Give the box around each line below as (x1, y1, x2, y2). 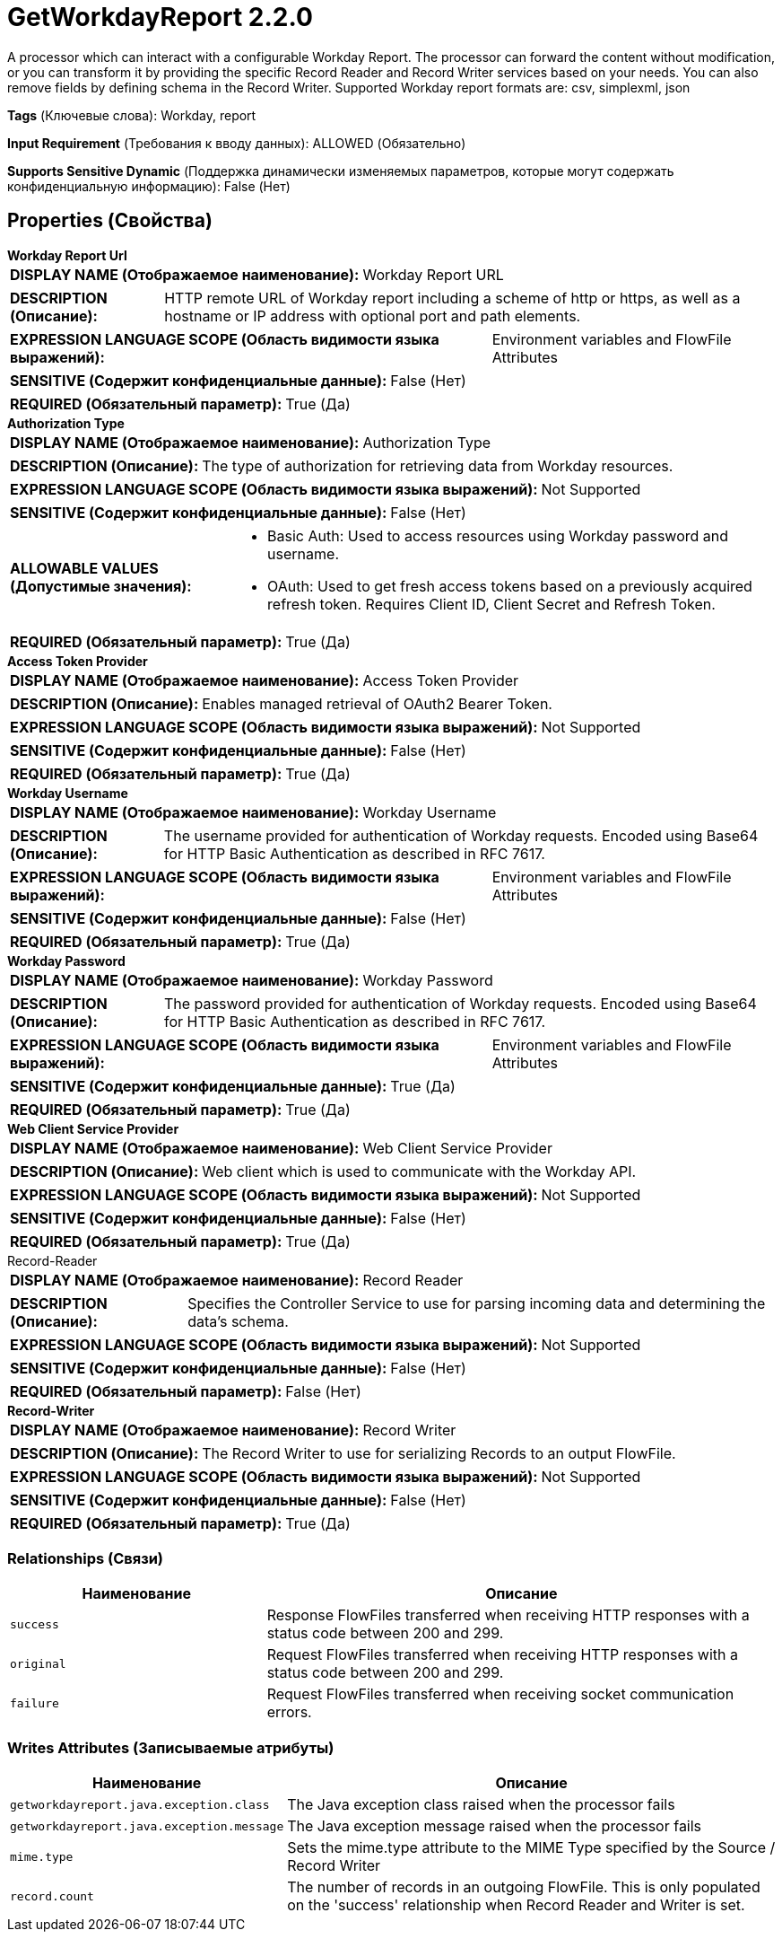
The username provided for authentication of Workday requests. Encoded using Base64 (163, 826, 759, 845)
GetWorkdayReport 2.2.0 (7, 2, 313, 32)
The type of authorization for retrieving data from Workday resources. (202, 456, 673, 475)
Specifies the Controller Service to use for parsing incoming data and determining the (187, 1294, 766, 1312)
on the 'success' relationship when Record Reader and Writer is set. (287, 1896, 745, 1915)
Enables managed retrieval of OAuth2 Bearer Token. (202, 694, 552, 713)
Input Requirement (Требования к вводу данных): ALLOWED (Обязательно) (7, 135, 466, 151)
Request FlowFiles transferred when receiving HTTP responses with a (266, 1645, 738, 1664)
